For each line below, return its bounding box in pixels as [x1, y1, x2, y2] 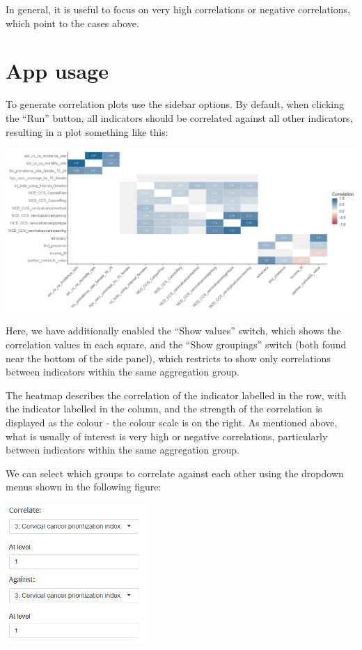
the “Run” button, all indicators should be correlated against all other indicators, [6, 110, 353, 125]
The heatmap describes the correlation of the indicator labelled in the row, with [6, 387, 347, 402]
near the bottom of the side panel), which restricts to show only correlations [6, 350, 331, 365]
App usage [6, 56, 109, 85]
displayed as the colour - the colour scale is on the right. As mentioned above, [6, 415, 338, 430]
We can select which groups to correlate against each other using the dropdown [6, 465, 344, 480]
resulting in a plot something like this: [6, 124, 168, 139]
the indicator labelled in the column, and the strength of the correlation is [6, 401, 322, 416]
